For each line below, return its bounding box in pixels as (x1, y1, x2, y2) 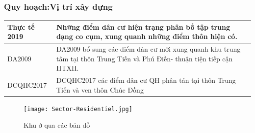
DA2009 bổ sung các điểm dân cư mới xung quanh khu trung (56, 44, 241, 54)
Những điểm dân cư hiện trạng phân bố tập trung (56, 21, 230, 32)
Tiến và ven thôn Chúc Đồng (56, 84, 144, 95)
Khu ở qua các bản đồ (24, 119, 90, 130)
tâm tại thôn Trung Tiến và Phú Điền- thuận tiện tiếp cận (56, 53, 233, 63)
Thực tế (7, 21, 35, 32)
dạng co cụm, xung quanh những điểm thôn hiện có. (56, 31, 237, 41)
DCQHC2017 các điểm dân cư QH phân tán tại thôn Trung (56, 75, 236, 85)
